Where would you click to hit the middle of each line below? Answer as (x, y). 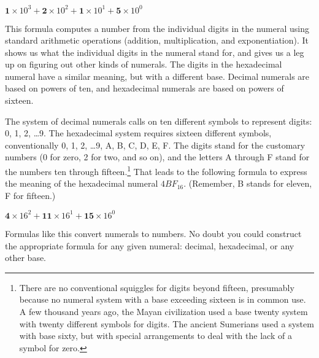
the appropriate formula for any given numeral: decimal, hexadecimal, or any (150, 245)
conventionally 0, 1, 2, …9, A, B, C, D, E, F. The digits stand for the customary (155, 145)
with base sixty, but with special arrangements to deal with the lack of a (156, 336)
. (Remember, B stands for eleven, (248, 183)
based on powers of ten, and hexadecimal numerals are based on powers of (144, 88)
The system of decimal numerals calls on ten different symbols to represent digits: (159, 121)
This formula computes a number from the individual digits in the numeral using (157, 28)
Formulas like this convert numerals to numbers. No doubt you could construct (153, 233)
